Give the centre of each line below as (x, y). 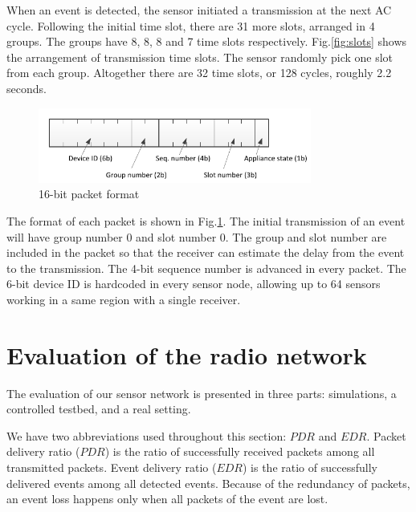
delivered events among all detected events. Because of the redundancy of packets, (208, 483)
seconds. (27, 88)
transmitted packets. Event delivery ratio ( (112, 467)
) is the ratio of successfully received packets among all (240, 451)
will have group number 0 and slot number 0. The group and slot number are (197, 236)
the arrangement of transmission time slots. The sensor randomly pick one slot (200, 57)
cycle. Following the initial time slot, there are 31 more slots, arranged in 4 (191, 25)
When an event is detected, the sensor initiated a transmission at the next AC (199, 10)
